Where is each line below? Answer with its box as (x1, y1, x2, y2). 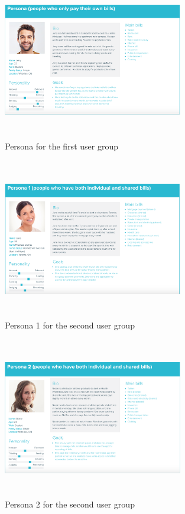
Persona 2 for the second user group (5, 497, 135, 510)
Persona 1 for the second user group (5, 318, 135, 331)
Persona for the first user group (5, 140, 118, 152)
